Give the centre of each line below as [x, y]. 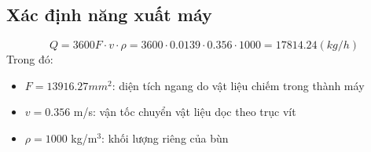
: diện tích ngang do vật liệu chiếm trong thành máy [238, 85]
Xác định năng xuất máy [109, 14]
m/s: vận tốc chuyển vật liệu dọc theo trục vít [185, 112]
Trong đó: [30, 59]
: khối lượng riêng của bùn [165, 138]
